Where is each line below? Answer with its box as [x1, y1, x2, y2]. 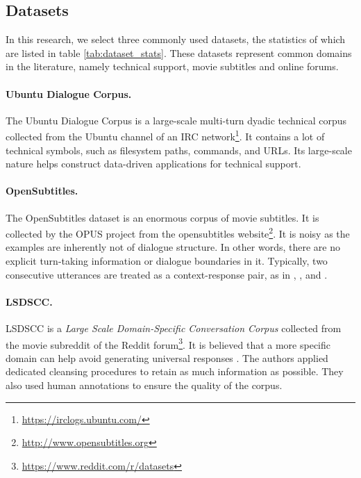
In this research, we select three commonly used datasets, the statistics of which [6, 32, 346, 47]
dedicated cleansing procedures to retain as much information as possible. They [6, 364, 344, 379]
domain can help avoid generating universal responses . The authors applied [6, 350, 328, 365]
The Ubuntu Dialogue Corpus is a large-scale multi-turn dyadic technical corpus [6, 113, 347, 127]
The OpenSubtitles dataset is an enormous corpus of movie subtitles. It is [6, 210, 319, 224]
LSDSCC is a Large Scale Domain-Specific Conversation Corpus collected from [6, 321, 342, 336]
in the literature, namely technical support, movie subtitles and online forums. [6, 59, 339, 74]
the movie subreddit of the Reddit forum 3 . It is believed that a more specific [6, 335, 330, 352]
